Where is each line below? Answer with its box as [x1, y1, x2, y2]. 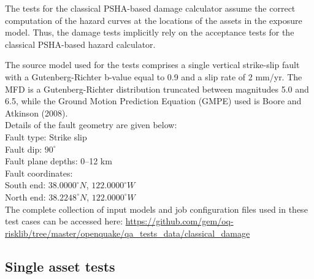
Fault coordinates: [5, 166, 73, 179]
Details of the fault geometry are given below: [5, 118, 177, 131]
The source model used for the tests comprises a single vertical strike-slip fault [5, 58, 300, 71]
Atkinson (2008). [5, 106, 68, 119]
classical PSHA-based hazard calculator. [5, 37, 156, 50]
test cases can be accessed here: [5, 215, 123, 227]
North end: [5, 190, 46, 203]
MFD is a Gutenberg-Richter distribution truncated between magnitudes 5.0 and [5, 82, 309, 95]
